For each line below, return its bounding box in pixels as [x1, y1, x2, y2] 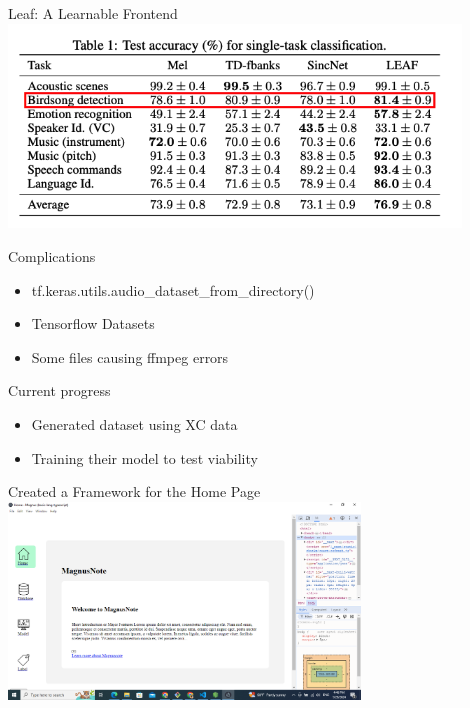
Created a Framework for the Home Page [8, 481, 261, 502]
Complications [8, 245, 96, 266]
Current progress [8, 380, 111, 401]
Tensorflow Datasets [31, 313, 155, 334]
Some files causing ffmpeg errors [31, 346, 229, 367]
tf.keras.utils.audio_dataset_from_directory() [31, 279, 315, 300]
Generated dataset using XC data [31, 413, 238, 434]
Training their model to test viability [31, 447, 258, 468]
